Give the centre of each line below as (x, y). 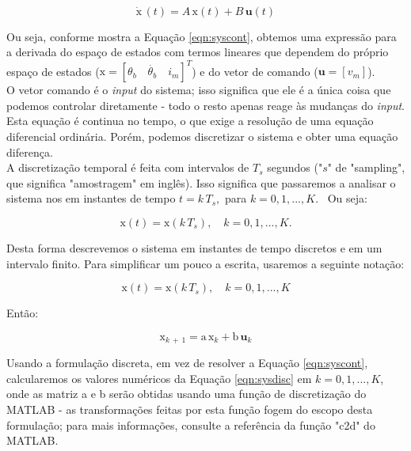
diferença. (30, 152)
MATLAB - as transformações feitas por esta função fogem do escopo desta (190, 409)
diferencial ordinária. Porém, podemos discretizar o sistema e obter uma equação (202, 136)
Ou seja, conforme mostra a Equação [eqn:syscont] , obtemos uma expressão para (202, 36)
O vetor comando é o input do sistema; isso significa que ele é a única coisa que (199, 90)
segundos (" (295, 167)
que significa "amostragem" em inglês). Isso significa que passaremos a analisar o (201, 182)
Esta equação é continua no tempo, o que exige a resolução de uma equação (190, 121)
